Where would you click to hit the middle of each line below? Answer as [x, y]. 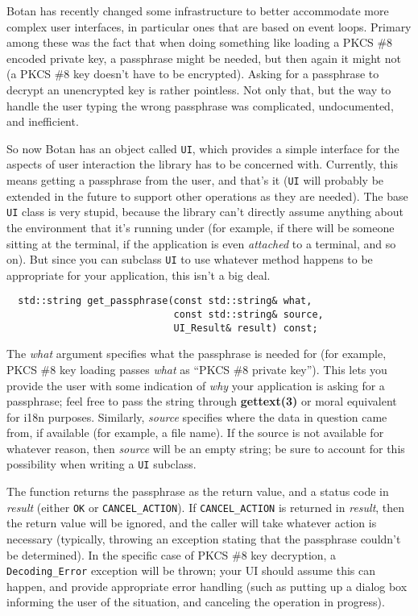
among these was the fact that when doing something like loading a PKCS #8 [200, 42]
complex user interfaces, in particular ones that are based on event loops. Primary [209, 26]
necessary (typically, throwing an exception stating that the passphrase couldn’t [204, 538]
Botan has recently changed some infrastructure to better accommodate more [198, 10]
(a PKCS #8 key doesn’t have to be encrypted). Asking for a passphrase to [193, 74]
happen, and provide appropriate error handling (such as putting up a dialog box [207, 586]
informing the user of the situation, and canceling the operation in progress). [196, 602]
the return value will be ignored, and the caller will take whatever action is [192, 523]
